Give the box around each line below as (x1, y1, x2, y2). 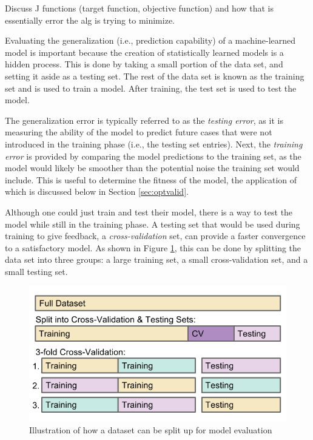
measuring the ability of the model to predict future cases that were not (5, 126, 272, 138)
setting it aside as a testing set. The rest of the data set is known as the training (5, 69, 305, 82)
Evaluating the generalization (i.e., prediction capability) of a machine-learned (5, 34, 296, 47)
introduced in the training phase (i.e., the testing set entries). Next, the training (5, 137, 303, 150)
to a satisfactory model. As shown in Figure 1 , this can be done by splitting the (5, 241, 301, 254)
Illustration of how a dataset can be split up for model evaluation (29, 423, 272, 436)
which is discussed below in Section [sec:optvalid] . (5, 185, 189, 198)
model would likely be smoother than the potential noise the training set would (5, 161, 300, 174)
